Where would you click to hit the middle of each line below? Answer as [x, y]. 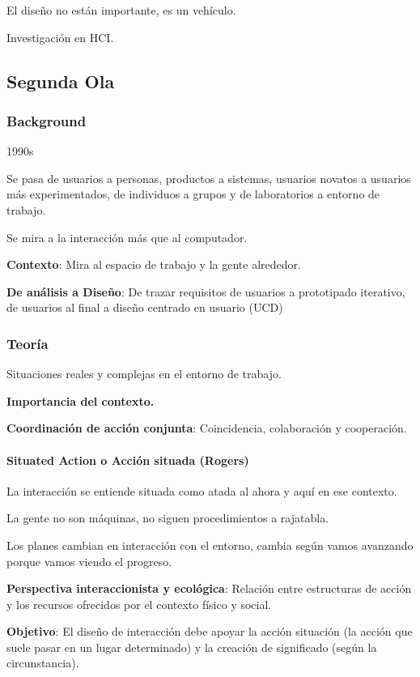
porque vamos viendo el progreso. [89, 561]
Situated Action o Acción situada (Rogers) [128, 460]
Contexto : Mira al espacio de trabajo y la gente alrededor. [154, 264]
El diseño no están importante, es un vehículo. [121, 10]
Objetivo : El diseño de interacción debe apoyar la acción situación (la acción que [210, 631]
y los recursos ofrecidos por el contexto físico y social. [139, 604]
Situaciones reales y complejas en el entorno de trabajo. [144, 374]
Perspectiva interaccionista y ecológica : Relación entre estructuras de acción [209, 588]
